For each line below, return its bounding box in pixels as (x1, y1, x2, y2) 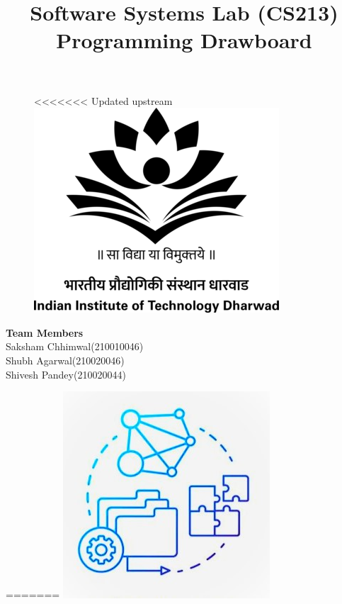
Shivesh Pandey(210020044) (6, 367, 126, 381)
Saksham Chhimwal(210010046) (6, 339, 144, 354)
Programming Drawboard (56, 26, 312, 55)
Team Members (6, 325, 84, 340)
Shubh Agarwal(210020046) (6, 352, 125, 367)
